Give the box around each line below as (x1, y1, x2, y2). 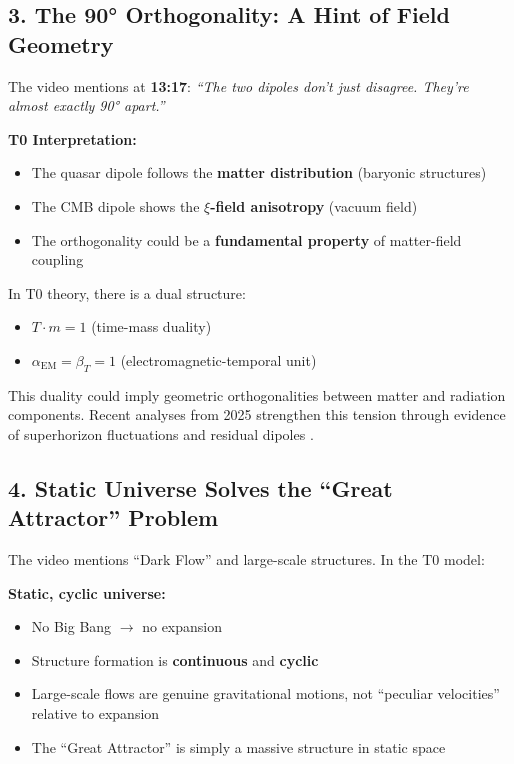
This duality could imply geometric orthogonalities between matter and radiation (8, 384, 506, 405)
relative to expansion (31, 703, 160, 724)
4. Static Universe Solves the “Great (8, 472, 393, 503)
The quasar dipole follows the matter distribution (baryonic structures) (31, 162, 487, 183)
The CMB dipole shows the (31, 195, 200, 216)
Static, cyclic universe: (8, 582, 166, 603)
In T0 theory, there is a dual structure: (8, 282, 246, 303)
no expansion (142, 616, 223, 637)
